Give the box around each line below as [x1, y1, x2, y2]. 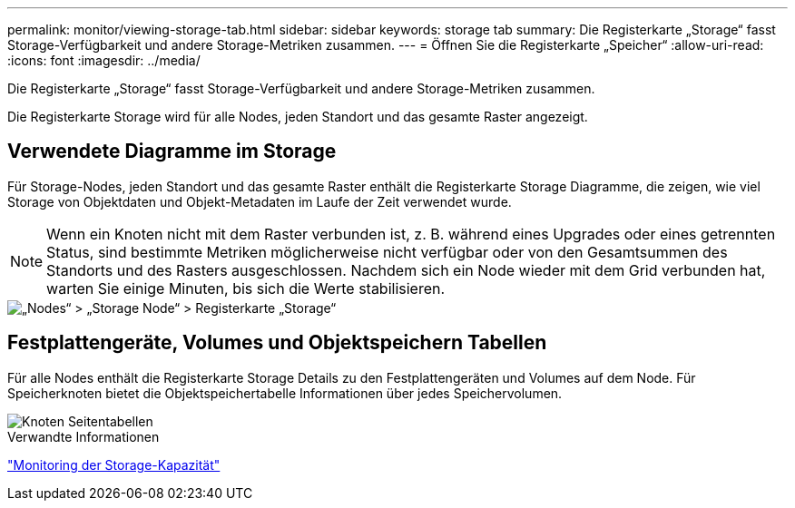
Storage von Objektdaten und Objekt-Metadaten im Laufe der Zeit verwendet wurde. [7, 193, 512, 210]
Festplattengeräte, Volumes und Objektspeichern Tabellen [7, 331, 547, 355]
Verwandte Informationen [7, 428, 160, 444]
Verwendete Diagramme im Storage [7, 140, 337, 163]
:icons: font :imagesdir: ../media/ [7, 53, 201, 68]
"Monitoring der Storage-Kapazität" [7, 456, 221, 473]
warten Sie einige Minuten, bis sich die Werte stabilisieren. [46, 278, 446, 298]
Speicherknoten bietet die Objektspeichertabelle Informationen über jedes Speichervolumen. [7, 385, 563, 401]
